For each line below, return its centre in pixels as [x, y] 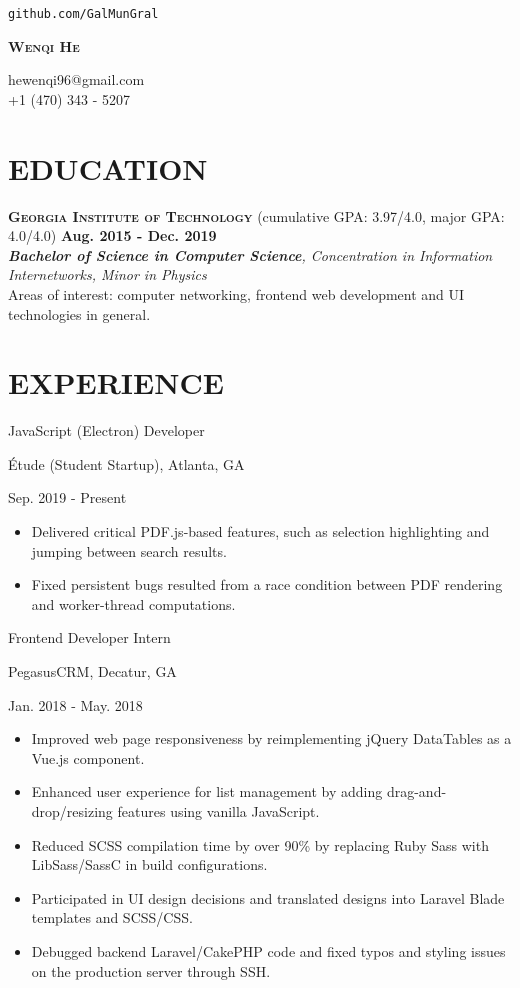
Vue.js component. [88, 757]
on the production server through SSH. [151, 970]
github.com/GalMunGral [83, 14]
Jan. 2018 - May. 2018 [75, 704]
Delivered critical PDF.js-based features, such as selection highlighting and [260, 531]
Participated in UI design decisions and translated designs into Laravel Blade [268, 897]
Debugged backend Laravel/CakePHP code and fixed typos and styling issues [268, 950]
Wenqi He [44, 45]
